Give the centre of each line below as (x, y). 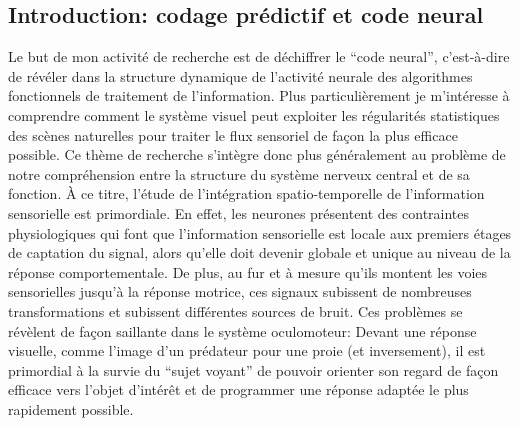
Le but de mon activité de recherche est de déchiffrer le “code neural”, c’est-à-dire (259, 56)
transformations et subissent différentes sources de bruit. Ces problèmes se (235, 310)
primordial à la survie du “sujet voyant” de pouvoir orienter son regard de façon (253, 369)
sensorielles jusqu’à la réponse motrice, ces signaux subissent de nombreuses (240, 291)
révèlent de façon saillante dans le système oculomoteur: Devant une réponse (242, 330)
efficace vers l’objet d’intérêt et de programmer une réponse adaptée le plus (238, 389)
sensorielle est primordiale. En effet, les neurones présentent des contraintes (239, 212)
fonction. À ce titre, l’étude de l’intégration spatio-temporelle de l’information (246, 193)
